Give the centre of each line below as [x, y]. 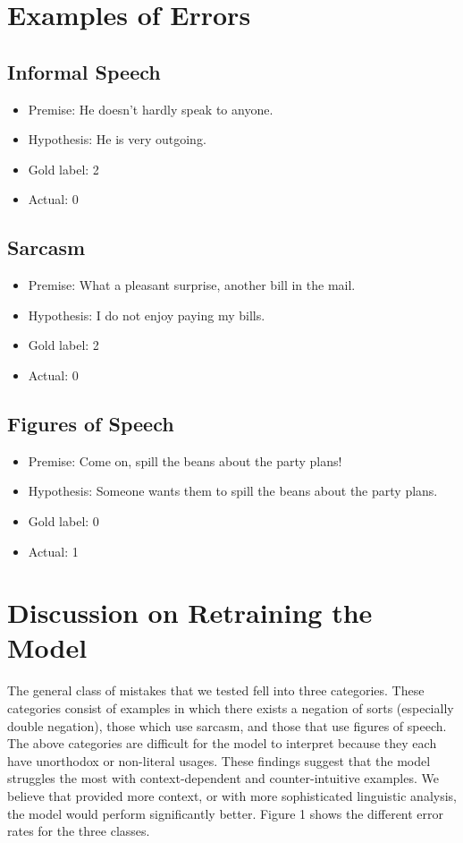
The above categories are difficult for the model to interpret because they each [222, 743]
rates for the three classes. [79, 831]
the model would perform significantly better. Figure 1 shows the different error [226, 813]
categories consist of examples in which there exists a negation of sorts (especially [231, 708]
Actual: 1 [53, 551]
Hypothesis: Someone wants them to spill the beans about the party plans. [233, 491]
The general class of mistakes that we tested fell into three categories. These [216, 690]
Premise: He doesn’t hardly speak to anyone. [151, 109]
